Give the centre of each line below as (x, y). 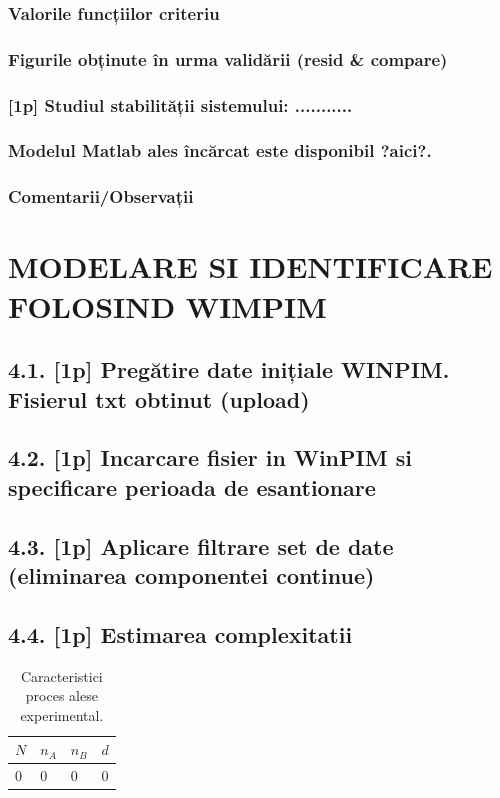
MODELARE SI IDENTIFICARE (250, 266)
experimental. (62, 714)
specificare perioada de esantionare (192, 486)
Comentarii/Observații (101, 196)
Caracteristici (61, 675)
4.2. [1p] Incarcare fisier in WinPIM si (210, 457)
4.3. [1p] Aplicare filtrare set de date (201, 545)
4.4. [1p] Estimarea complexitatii (180, 633)
